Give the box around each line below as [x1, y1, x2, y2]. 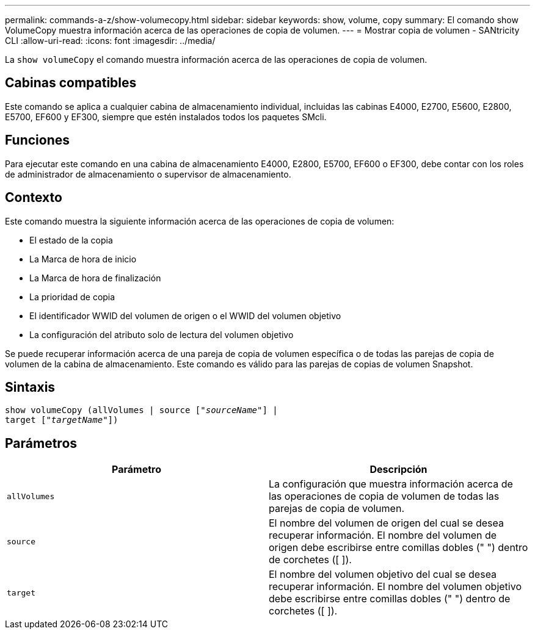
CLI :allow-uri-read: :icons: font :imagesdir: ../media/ [5, 35, 216, 46]
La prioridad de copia [29, 291, 115, 302]
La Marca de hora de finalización [29, 272, 161, 283]
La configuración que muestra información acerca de [269, 478, 513, 491]
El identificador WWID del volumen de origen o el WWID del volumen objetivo [29, 310, 341, 321]
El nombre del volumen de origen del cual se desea [269, 517, 504, 530]
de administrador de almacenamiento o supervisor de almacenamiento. [5, 168, 291, 179]
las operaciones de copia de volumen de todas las [269, 490, 500, 503]
